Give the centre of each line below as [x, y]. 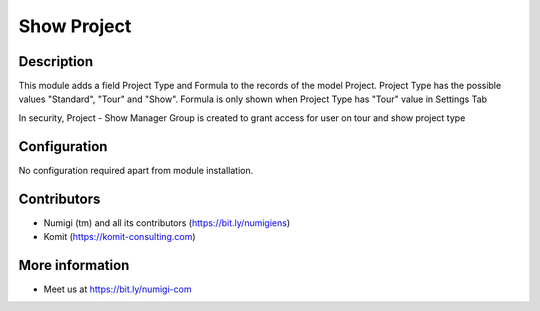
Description [56, 61]
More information [74, 265]
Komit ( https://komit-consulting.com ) [119, 237]
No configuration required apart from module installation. [136, 170]
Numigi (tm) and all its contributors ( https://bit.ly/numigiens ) [167, 222]
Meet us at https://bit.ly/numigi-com [117, 289]
